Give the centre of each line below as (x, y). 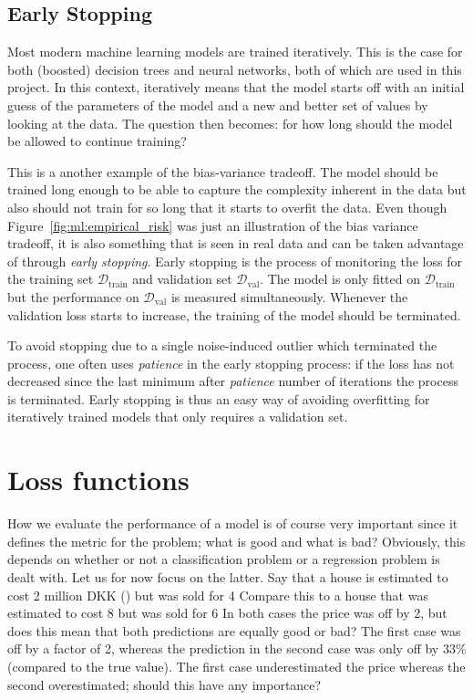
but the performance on (73, 296)
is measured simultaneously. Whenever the (289, 296)
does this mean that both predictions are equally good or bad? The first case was (234, 630)
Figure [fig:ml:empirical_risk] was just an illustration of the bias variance (213, 225)
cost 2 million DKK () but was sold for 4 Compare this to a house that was (218, 595)
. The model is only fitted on (340, 279)
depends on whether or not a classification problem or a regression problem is (224, 559)
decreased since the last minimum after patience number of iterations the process (233, 381)
